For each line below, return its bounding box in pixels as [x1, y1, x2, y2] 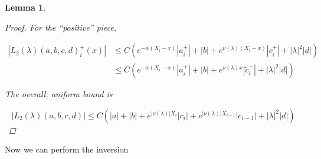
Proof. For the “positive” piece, [5, 21, 117, 33]
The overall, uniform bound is [5, 88, 113, 100]
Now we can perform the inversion [5, 143, 129, 155]
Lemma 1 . [5, 1, 46, 13]
